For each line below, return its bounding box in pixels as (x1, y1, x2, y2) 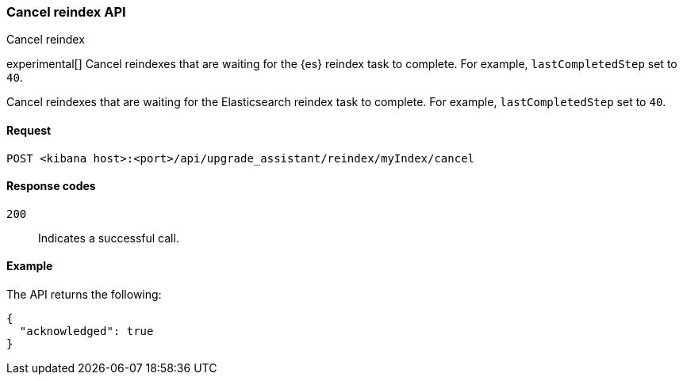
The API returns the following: (6, 288, 162, 302)
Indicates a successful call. (38, 231, 179, 245)
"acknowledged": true (19, 325, 154, 338)
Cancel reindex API (6, 4, 126, 20)
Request (6, 123, 52, 137)
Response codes (6, 179, 96, 193)
